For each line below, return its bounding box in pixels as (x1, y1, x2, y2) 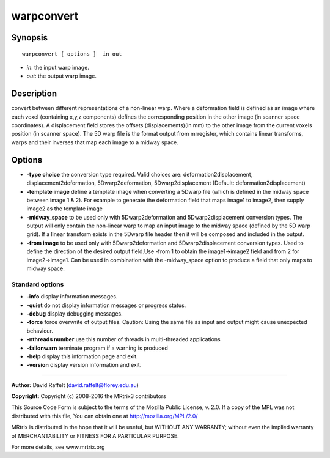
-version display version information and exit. (26, 361, 142, 369)
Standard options (11, 280, 64, 289)
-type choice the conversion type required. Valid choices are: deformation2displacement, (26, 171, 253, 178)
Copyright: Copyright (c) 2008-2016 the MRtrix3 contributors (11, 393, 166, 400)
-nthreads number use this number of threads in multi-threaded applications (26, 336, 221, 343)
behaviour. (26, 327, 54, 334)
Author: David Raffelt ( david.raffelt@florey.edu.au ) (11, 381, 139, 388)
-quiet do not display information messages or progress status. (26, 301, 186, 309)
